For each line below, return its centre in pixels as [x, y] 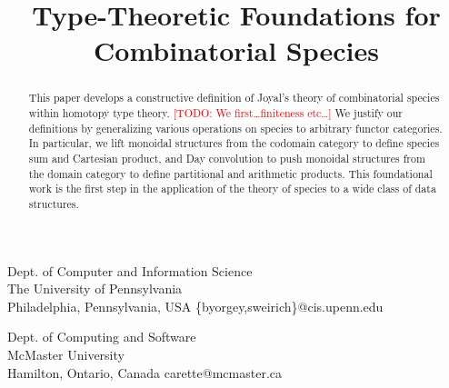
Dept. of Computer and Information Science [130, 270]
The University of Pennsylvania [95, 289]
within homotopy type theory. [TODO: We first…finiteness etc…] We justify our [216, 113]
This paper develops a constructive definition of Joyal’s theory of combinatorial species [234, 98]
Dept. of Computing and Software [102, 337]
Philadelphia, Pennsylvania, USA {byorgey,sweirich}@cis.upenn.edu [195, 306]
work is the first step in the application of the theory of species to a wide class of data [232, 189]
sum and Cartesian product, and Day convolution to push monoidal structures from [227, 158]
